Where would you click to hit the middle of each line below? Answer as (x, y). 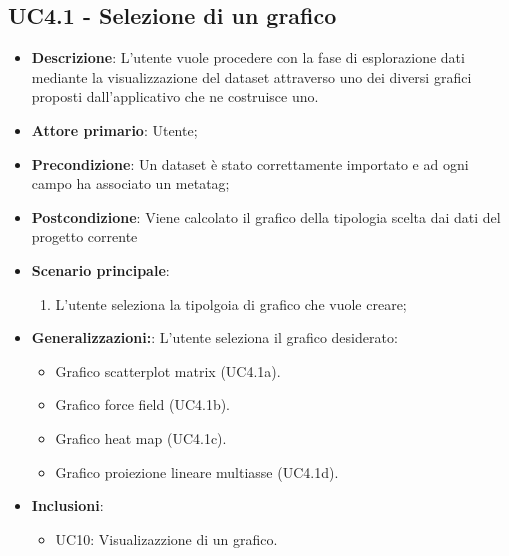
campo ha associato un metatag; (130, 183)
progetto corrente (84, 236)
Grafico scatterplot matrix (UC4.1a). (168, 370)
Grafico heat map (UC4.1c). (141, 437)
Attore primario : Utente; (114, 129)
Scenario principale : (100, 269)
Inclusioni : (67, 505)
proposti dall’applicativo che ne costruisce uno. (175, 96)
